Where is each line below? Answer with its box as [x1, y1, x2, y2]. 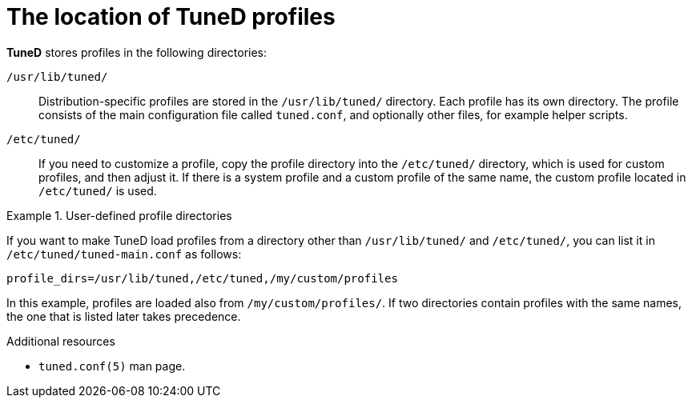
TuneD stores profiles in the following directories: [6, 45, 268, 59]
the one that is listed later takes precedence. [6, 309, 241, 323]
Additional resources [6, 334, 115, 348]
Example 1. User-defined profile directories [6, 208, 232, 222]
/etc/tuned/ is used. [38, 183, 157, 198]
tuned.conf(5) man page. [38, 358, 186, 373]
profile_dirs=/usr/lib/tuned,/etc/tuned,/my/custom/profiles [6, 271, 398, 285]
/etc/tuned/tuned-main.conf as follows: [6, 246, 242, 261]
